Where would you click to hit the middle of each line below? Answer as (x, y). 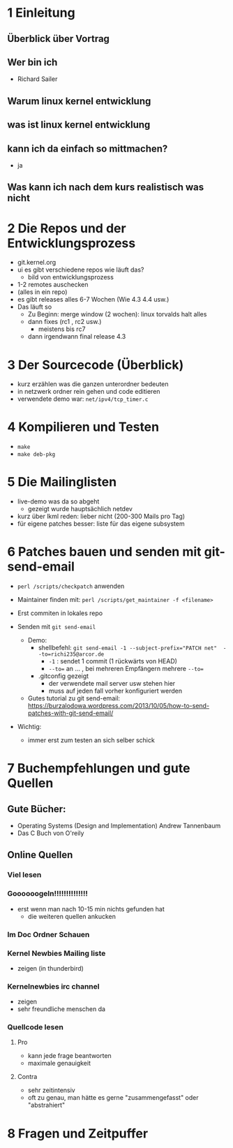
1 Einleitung (41, 13)
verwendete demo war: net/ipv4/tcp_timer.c (83, 399)
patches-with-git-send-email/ (70, 713)
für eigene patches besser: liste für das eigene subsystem (101, 524)
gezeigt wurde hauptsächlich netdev (80, 509)
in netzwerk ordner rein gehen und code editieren (89, 392)
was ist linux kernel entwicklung (79, 125)
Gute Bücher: (37, 809)
